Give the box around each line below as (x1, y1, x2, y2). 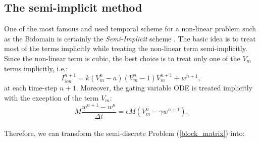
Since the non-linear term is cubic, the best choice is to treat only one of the (4, 53, 240, 63)
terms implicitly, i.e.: (4, 63, 68, 73)
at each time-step (4, 82, 58, 93)
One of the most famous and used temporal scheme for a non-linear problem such (4, 23, 256, 34)
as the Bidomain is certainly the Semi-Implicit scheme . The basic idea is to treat (4, 33, 256, 43)
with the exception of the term (4, 92, 99, 103)
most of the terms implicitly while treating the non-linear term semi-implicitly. (4, 43, 247, 54)
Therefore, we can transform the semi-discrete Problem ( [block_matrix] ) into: (4, 128, 245, 138)
